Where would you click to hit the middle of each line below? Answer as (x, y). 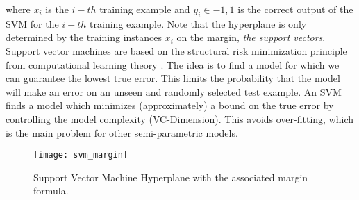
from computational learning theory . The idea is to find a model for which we (173, 64)
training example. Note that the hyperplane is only (198, 23)
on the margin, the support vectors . (251, 37)
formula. (51, 191)
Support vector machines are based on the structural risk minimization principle (176, 50)
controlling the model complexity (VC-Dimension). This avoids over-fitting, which (180, 118)
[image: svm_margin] (81, 155)
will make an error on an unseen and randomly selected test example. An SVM (174, 91)
